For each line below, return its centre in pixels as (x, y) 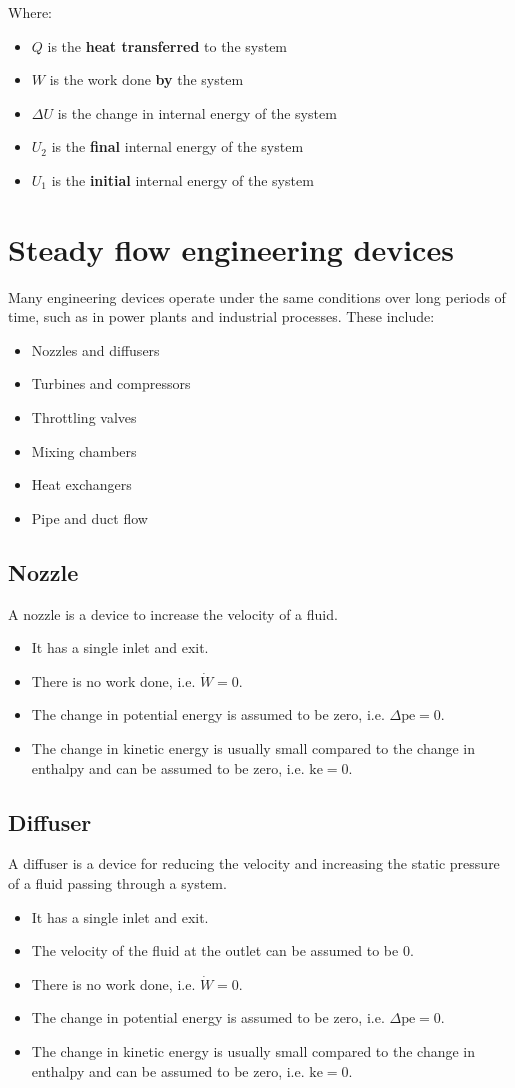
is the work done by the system (146, 79)
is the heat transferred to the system (167, 45)
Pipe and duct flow (89, 517)
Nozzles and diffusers (95, 349)
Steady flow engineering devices (231, 248)
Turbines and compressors (111, 383)
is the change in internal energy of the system (197, 112)
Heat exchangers (81, 484)
